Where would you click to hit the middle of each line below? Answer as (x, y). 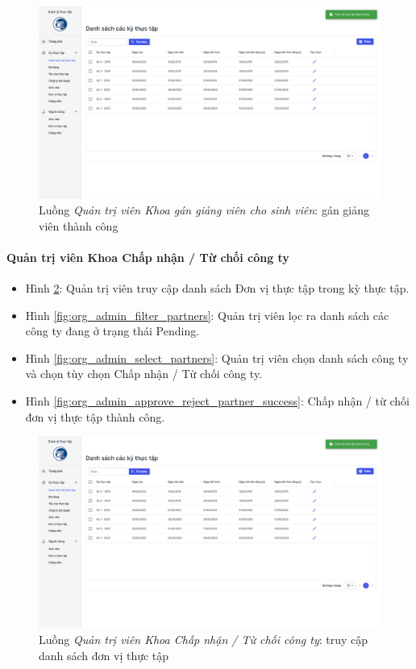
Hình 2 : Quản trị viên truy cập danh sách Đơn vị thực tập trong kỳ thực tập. (217, 288)
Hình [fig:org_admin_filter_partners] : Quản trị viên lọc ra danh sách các (207, 315)
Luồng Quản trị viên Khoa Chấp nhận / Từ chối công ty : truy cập (204, 640)
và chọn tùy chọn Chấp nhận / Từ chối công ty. (144, 374)
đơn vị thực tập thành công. (95, 416)
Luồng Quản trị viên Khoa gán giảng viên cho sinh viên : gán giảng (204, 210)
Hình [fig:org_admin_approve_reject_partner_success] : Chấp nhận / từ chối (217, 401)
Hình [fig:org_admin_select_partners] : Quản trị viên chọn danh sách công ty (217, 357)
